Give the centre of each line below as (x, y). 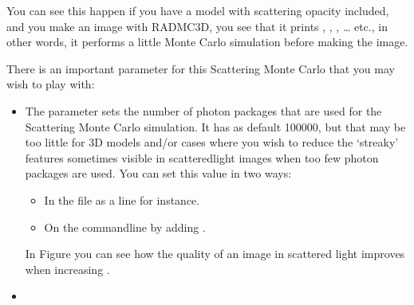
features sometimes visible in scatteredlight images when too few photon (202, 157)
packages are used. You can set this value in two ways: (158, 173)
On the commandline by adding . (125, 227)
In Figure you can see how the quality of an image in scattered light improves (215, 254)
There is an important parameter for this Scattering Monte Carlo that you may (201, 68)
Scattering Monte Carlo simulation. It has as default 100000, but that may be (215, 126)
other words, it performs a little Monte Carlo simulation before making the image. (207, 42)
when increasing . (67, 269)
